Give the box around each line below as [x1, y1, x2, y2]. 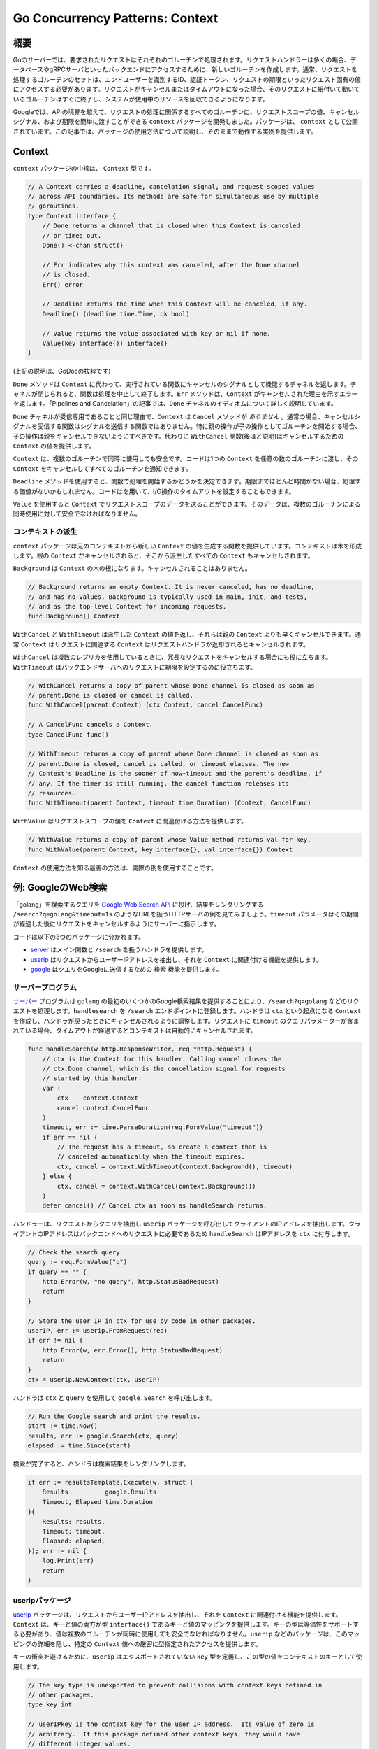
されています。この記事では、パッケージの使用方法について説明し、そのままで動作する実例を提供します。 [13, 127, 318, 136]
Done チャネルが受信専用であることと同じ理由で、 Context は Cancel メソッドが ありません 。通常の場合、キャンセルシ [13, 412, 361, 420]
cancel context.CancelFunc [57, 1104, 149, 1112]
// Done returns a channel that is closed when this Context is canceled [42, 222, 300, 230]
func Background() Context [27, 612, 120, 621]
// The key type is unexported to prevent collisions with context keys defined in [27, 1681, 323, 1689]
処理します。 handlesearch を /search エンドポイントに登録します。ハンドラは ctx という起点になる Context [37, 1007, 362, 1015]
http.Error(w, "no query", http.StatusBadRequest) [42, 1277, 219, 1285]
